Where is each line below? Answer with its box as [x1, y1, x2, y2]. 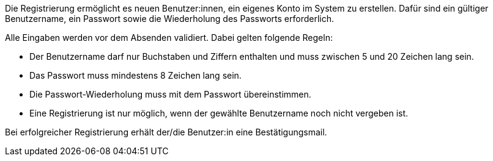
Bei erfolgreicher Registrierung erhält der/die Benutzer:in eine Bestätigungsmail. [5, 127, 327, 137]
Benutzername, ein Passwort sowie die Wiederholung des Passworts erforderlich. [5, 13, 335, 24]
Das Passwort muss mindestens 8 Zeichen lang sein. [29, 70, 242, 80]
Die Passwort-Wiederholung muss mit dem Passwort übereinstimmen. [29, 89, 311, 99]
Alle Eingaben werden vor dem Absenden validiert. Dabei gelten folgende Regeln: [5, 32, 333, 43]
